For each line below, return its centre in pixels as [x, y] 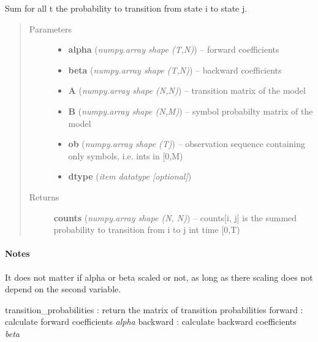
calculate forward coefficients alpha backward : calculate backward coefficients [151, 321]
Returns [44, 196]
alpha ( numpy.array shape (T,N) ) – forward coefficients [174, 49]
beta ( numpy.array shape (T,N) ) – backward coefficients [175, 70]
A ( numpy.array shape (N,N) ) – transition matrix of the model [187, 90]
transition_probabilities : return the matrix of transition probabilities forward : [154, 309]
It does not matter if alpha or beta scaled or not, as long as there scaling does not [159, 277]
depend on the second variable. [63, 289]
